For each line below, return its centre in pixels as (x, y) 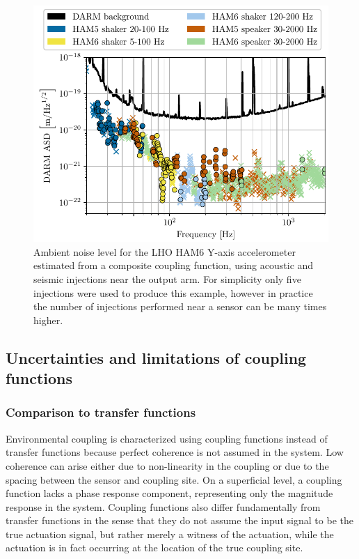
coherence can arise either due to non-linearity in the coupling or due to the (167, 465)
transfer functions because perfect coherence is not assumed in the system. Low (175, 452)
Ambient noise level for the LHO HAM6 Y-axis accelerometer (165, 251)
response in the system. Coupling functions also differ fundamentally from (163, 506)
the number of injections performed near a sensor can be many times (180, 306)
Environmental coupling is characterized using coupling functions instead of (167, 438)
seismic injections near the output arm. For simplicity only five (167, 278)
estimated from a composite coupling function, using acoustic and (174, 265)
